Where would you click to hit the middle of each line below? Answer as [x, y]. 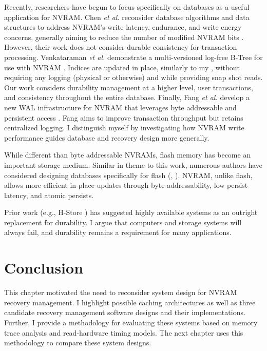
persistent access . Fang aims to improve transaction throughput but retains [124, 117]
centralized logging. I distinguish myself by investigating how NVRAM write [124, 128]
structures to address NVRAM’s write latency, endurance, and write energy [123, 27]
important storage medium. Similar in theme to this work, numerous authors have [133, 164]
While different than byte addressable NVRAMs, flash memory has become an [128, 155]
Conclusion [44, 268]
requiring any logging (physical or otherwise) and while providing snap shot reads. [133, 77]
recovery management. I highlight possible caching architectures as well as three [130, 302]
